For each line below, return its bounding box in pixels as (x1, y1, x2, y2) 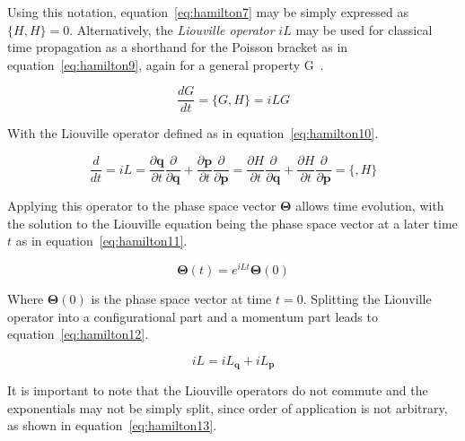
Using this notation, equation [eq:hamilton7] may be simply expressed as (7, 3, 408, 21)
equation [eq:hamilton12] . (7, 324, 149, 343)
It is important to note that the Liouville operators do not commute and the (7, 381, 428, 400)
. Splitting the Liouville (303, 289, 432, 307)
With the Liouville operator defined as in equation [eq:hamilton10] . (7, 124, 379, 143)
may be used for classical (295, 20, 433, 39)
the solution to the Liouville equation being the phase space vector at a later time (7, 213, 458, 232)
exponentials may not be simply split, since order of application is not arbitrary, (7, 398, 448, 417)
